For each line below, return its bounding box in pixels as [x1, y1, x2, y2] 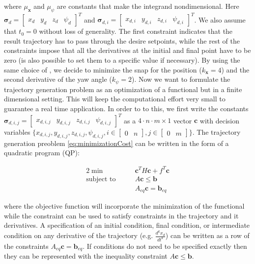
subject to [86, 175, 116, 183]
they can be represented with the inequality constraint [4, 251, 168, 261]
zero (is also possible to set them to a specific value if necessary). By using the [4, 55, 240, 65]
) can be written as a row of [165, 230, 250, 240]
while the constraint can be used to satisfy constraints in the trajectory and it [4, 210, 239, 220]
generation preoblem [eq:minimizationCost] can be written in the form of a [4, 138, 229, 148]
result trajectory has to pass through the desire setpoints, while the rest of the [4, 35, 240, 46]
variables [4, 127, 30, 137]
